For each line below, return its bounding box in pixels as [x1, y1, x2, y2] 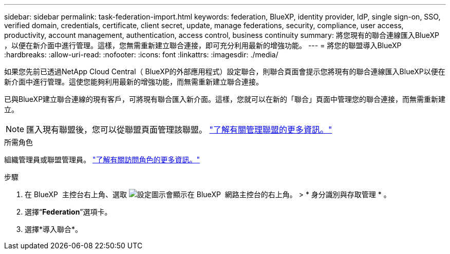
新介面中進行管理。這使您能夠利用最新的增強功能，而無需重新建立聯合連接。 [4, 77, 263, 86]
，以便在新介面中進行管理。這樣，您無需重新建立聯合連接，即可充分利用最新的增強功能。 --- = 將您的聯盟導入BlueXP [4, 41, 402, 50]
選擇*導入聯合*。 [25, 225, 83, 234]
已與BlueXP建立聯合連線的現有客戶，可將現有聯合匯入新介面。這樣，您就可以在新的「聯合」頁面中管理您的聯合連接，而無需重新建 [4, 95, 446, 103]
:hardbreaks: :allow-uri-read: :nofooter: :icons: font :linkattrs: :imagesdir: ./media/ [4, 50, 278, 59]
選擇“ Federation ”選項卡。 [25, 207, 112, 216]
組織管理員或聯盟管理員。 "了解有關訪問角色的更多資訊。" [4, 155, 200, 164]
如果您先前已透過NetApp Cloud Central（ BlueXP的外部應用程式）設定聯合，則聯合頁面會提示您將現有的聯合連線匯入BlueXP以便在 [4, 67, 445, 76]
